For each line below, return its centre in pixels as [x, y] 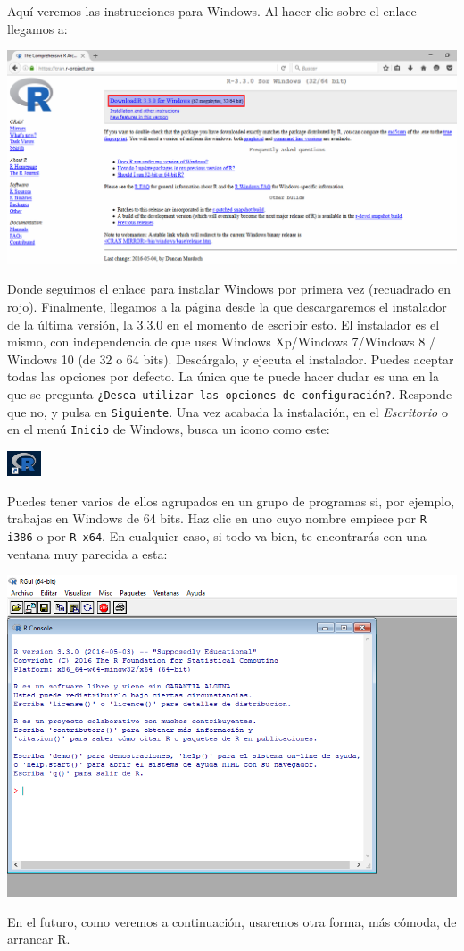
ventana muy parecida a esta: [87, 553]
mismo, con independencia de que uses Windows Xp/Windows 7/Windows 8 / [221, 342]
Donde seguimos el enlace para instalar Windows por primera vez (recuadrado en [229, 289]
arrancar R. [39, 939]
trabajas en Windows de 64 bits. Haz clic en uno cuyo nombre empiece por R [217, 518]
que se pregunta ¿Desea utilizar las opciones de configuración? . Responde [230, 394]
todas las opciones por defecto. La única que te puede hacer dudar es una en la [223, 376]
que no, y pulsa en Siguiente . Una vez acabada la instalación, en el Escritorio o [228, 411]
